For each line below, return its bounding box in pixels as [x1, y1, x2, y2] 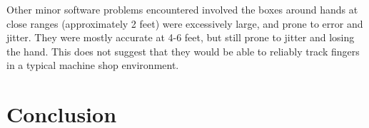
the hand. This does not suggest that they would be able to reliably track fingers [6, 43, 360, 58]
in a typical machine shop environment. [6, 58, 179, 73]
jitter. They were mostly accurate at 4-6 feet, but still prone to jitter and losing [6, 30, 355, 45]
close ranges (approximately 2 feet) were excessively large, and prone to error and [6, 16, 363, 31]
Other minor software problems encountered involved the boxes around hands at [6, 2, 358, 16]
